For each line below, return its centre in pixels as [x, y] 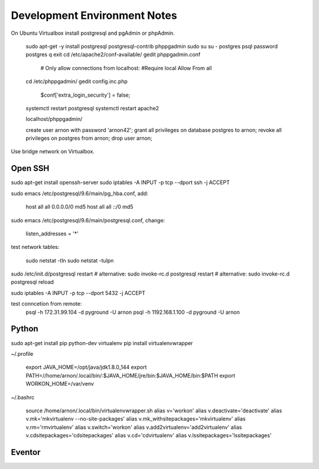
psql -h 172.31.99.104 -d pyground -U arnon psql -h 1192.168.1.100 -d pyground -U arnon [133, 312]
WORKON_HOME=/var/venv [60, 384]
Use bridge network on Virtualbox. [53, 152]
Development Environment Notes [94, 15]
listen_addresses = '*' [52, 234]
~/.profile [22, 353]
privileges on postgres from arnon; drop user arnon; [89, 138]
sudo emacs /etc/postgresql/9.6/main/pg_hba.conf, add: [80, 193]
